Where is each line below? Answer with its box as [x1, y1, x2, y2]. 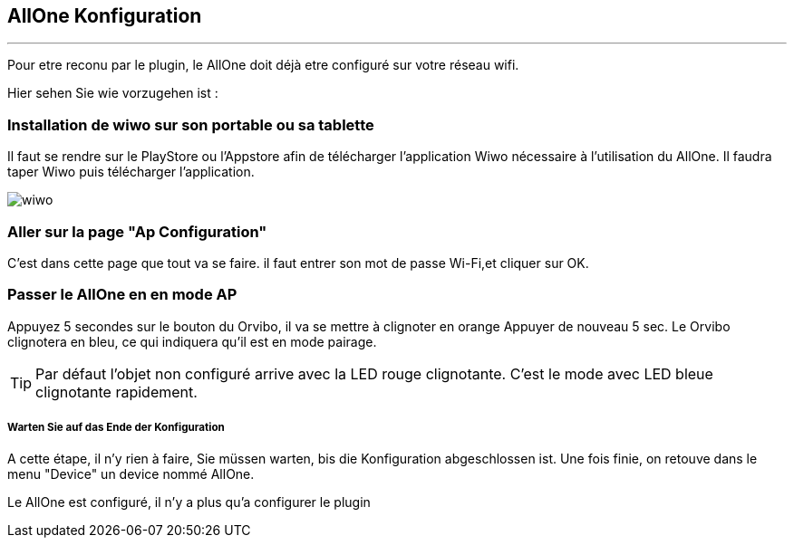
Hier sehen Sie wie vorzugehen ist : [7, 85, 218, 101]
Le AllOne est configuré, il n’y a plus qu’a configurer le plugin [7, 494, 371, 511]
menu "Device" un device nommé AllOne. [7, 466, 255, 483]
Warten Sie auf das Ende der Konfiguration [7, 421, 225, 435]
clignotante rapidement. [35, 382, 198, 401]
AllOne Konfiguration [7, 5, 202, 27]
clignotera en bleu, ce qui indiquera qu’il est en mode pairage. [7, 333, 377, 349]
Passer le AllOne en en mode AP [7, 285, 237, 304]
